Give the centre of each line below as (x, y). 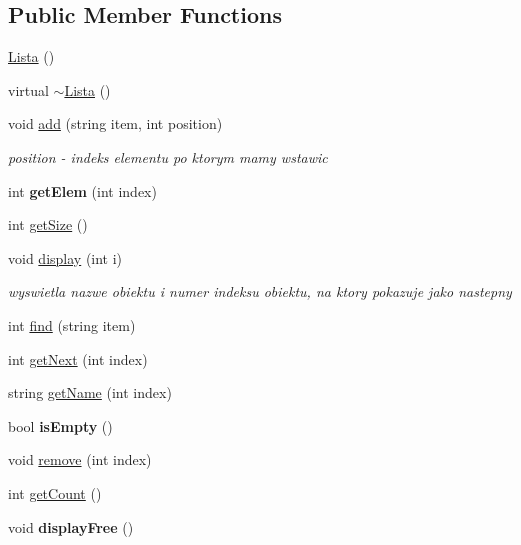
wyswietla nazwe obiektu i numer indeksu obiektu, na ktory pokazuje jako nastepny (260, 291)
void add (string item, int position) (115, 123)
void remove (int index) (80, 459)
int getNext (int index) (78, 358)
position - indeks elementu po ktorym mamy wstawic (168, 156)
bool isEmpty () (60, 425)
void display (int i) (65, 257)
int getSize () (48, 224)
